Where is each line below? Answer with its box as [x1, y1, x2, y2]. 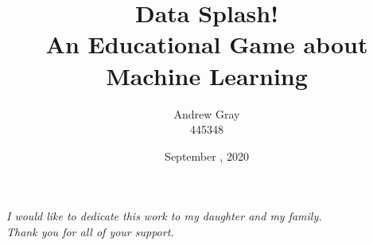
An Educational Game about [45, 28, 368, 60]
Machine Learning [106, 59, 308, 91]
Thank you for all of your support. [6, 223, 174, 239]
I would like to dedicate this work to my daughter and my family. [6, 208, 322, 224]
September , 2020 [165, 147, 249, 164]
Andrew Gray [173, 105, 240, 122]
